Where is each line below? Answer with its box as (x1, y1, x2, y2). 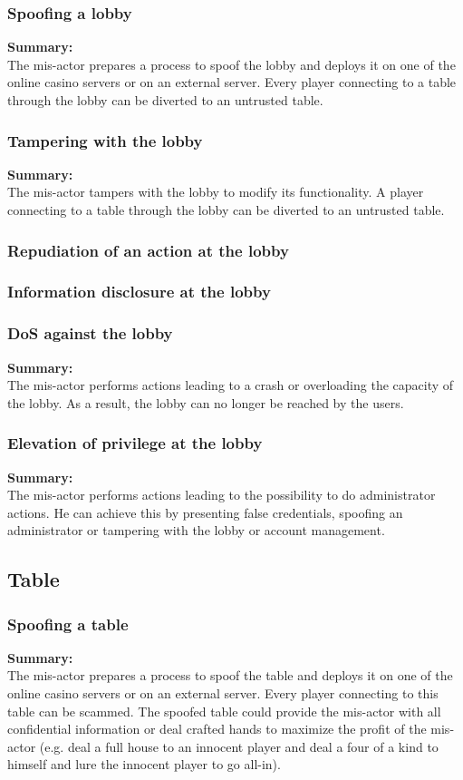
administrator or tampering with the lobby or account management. (7, 521, 385, 540)
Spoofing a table (7, 612, 129, 635)
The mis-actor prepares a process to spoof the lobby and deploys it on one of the (7, 54, 456, 73)
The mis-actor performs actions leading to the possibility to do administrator (7, 485, 436, 504)
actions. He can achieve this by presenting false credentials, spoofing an (7, 502, 403, 522)
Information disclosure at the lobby (7, 280, 271, 303)
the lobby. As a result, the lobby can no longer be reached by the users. (7, 393, 404, 412)
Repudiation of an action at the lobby (7, 239, 289, 261)
